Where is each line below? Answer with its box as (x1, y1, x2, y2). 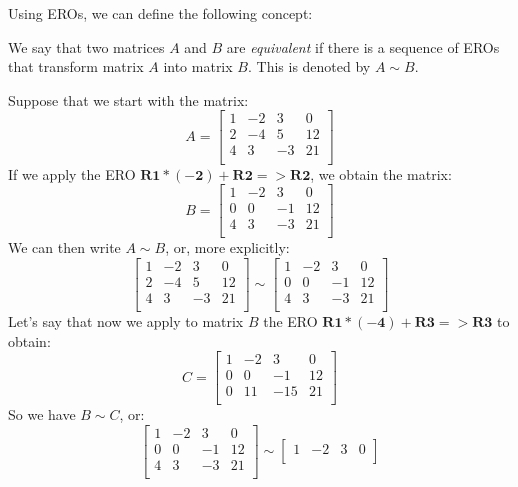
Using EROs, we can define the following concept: (8, 3, 313, 23)
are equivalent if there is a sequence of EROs (226, 36, 500, 57)
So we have (8, 404, 76, 425)
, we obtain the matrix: (310, 163, 452, 184)
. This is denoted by (247, 56, 371, 77)
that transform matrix (8, 56, 144, 77)
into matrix (163, 56, 233, 77)
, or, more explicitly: (165, 237, 290, 258)
